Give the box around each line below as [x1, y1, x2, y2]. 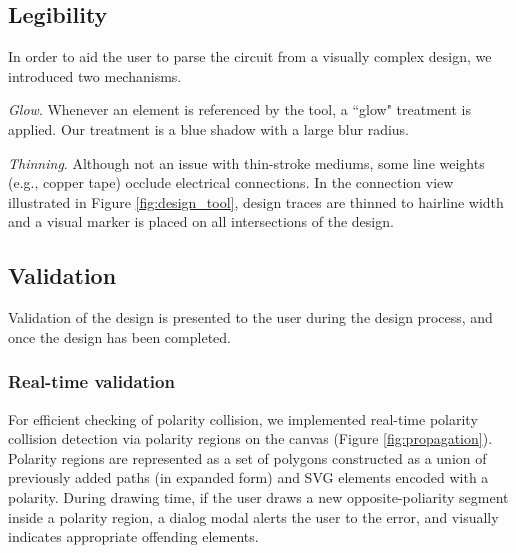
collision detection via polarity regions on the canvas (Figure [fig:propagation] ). [8, 428, 493, 449]
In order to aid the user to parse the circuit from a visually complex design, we [8, 46, 492, 67]
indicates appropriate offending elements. [8, 526, 259, 547]
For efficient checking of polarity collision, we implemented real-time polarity [8, 408, 478, 429]
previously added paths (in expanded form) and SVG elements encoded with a [8, 467, 489, 488]
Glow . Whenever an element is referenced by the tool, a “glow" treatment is [8, 99, 471, 120]
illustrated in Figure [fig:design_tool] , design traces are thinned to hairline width [8, 191, 504, 212]
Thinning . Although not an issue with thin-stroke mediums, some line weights [8, 152, 485, 173]
